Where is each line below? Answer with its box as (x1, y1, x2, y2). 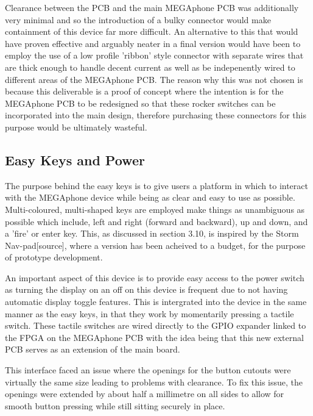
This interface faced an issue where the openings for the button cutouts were (5, 364, 291, 376)
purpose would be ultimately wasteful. (5, 120, 147, 133)
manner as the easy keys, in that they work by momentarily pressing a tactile (5, 307, 294, 320)
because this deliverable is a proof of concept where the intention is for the (5, 85, 284, 98)
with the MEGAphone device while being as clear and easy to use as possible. (5, 191, 295, 204)
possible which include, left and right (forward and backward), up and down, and (5, 215, 308, 228)
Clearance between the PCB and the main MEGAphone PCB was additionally (5, 1, 299, 13)
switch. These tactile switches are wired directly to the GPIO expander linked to (5, 319, 306, 332)
